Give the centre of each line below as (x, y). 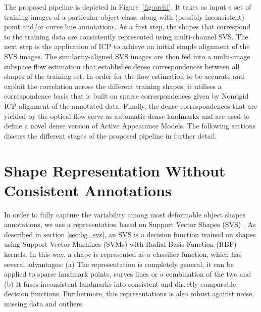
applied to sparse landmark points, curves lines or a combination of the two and (128, 274)
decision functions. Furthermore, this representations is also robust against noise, (129, 294)
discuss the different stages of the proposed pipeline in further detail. (111, 135)
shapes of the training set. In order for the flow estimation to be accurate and (124, 76)
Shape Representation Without (115, 170)
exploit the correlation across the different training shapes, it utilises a (113, 86)
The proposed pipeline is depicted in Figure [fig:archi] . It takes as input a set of (128, 7)
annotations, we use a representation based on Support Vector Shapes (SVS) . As (130, 224)
